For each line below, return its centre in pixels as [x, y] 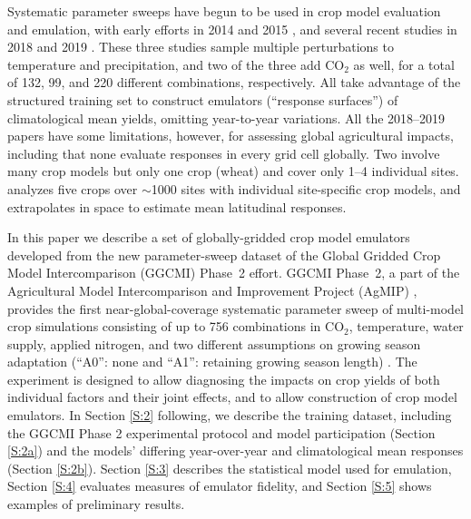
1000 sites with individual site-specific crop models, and [306, 188]
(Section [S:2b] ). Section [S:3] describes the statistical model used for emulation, [230, 468]
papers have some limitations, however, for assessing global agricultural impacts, [231, 136]
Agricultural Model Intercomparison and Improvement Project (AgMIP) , [212, 290]
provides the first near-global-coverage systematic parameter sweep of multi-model [236, 308]
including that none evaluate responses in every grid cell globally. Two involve [224, 153]
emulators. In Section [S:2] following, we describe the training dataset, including [230, 415]
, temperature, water [406, 326]
